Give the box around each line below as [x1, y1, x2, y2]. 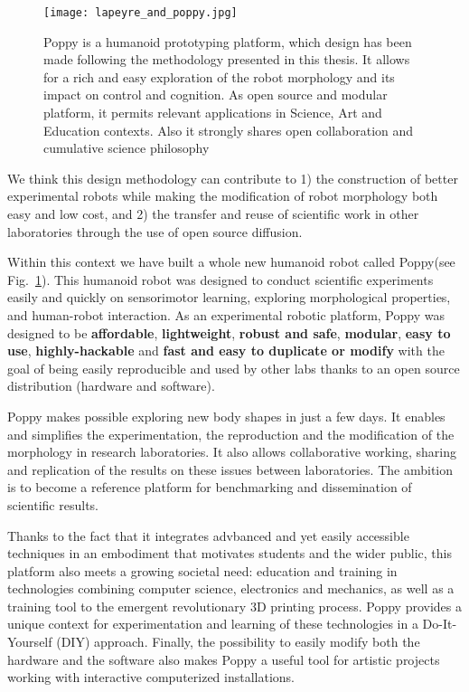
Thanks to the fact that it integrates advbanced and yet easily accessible [7, 526, 409, 545]
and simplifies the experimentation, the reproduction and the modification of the [7, 424, 455, 443]
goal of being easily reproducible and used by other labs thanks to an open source [7, 358, 460, 377]
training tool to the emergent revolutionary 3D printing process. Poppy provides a [7, 596, 462, 615]
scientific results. [7, 495, 98, 514]
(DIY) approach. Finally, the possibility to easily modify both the [56, 632, 420, 651]
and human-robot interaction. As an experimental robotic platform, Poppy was [7, 305, 445, 324]
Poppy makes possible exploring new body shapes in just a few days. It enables [7, 406, 446, 425]
